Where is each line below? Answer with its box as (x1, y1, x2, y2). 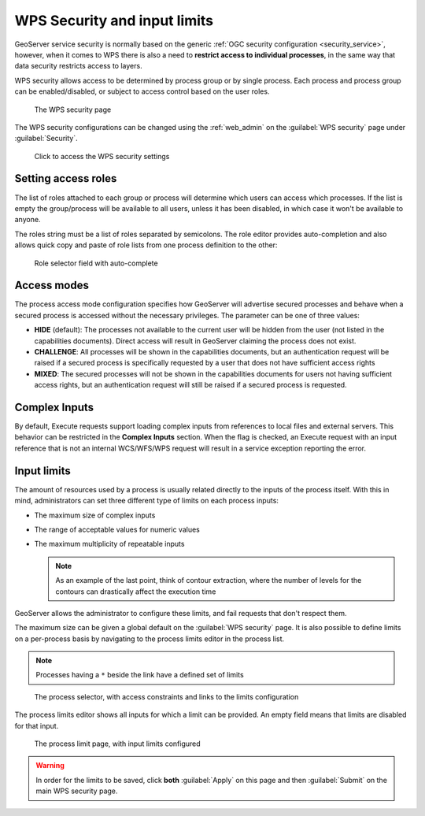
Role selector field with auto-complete (34, 258, 158, 268)
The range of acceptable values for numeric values (34, 525, 200, 534)
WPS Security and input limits (14, 12, 214, 29)
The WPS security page (34, 105, 112, 114)
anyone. (14, 215, 41, 224)
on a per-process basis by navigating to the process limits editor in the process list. (14, 634, 285, 644)
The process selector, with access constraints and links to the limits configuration (34, 692, 299, 701)
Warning (35, 761, 65, 770)
